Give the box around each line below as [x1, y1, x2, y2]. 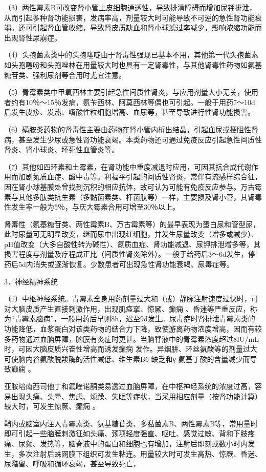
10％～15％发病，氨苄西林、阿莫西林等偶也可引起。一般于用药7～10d [25, 96, 255, 107]
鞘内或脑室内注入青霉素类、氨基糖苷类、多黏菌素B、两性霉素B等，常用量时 [4, 418, 258, 428]
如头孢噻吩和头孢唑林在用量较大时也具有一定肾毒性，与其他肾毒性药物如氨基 [4, 59, 262, 70]
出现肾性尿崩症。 [4, 32, 61, 43]
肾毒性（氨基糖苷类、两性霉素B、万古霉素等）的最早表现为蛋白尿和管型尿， [4, 218, 260, 229]
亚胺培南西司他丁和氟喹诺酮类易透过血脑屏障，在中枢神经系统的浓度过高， [4, 381, 255, 391]
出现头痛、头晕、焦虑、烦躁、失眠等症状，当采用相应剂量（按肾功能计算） [11, 391, 262, 401]
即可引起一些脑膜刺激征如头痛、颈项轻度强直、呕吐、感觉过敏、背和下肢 [4, 428, 248, 439]
